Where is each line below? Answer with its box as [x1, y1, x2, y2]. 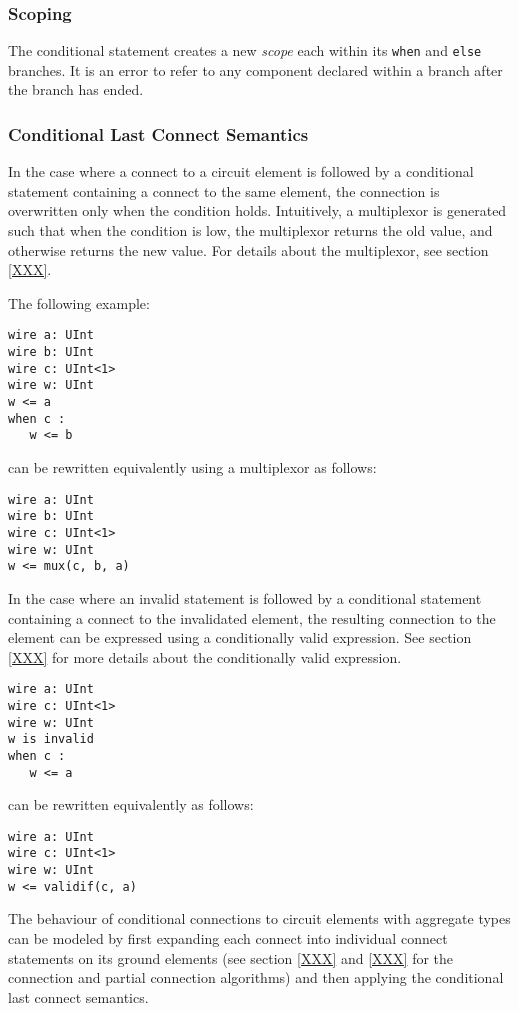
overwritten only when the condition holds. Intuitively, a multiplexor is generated [8, 200, 507, 221]
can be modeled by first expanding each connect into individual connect [8, 928, 448, 949]
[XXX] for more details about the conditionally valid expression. [8, 646, 402, 667]
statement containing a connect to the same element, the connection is [8, 180, 440, 201]
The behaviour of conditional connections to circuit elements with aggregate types [8, 908, 511, 929]
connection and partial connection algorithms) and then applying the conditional [8, 967, 504, 988]
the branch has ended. [8, 79, 144, 100]
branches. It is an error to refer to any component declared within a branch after [8, 59, 503, 80]
